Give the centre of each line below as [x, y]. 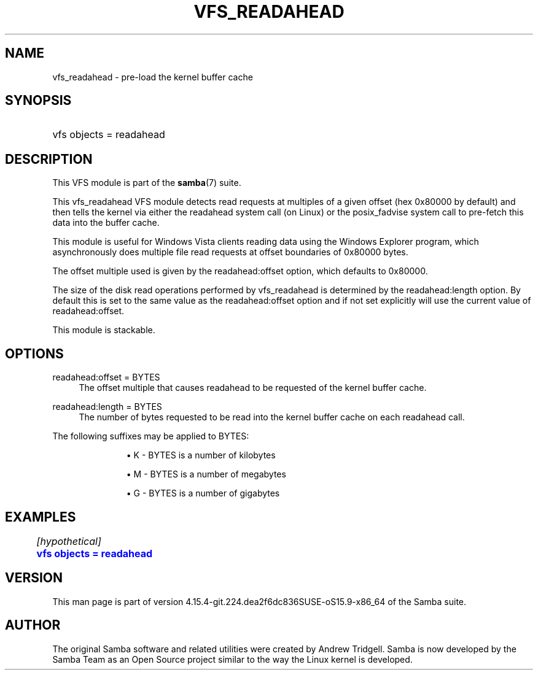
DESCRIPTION [49, 159]
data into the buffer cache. [106, 223]
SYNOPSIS [38, 101]
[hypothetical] [69, 541]
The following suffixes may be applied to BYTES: [151, 436]
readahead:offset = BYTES [106, 377]
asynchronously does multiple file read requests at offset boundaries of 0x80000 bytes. [230, 252]
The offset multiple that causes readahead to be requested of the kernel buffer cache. [253, 388]
